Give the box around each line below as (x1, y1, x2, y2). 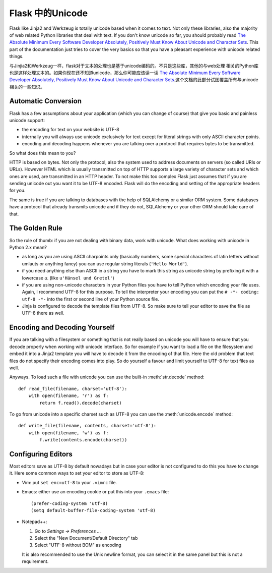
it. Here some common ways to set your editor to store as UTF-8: (9, 470, 145, 476)
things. (9, 53, 24, 60)
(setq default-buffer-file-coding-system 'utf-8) (31, 507, 156, 513)
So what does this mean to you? (9, 150, 76, 156)
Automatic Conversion (9, 97, 82, 105)
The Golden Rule (9, 224, 62, 233)
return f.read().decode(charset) (39, 400, 122, 406)
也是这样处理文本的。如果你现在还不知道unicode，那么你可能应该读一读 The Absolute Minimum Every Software (9, 70, 241, 76)
